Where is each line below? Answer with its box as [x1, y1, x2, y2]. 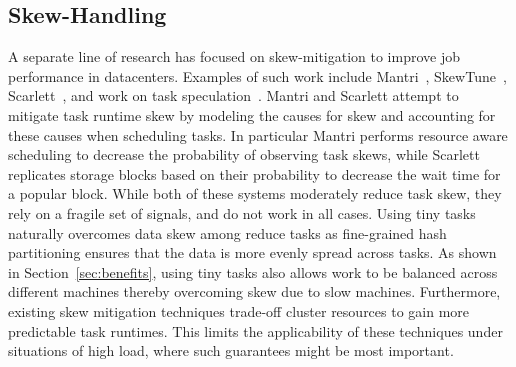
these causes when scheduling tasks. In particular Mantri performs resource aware [8, 124, 508, 145]
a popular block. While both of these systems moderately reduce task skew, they [8, 183, 502, 204]
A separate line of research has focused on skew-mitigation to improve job [8, 46, 461, 67]
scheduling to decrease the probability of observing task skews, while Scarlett [8, 144, 480, 165]
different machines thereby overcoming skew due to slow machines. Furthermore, [8, 281, 501, 302]
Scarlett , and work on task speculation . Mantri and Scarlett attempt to [8, 85, 459, 106]
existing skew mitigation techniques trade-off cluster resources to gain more [8, 300, 470, 321]
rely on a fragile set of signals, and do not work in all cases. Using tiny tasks [8, 202, 476, 223]
